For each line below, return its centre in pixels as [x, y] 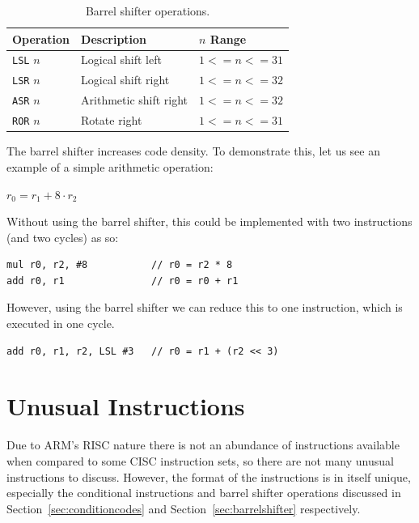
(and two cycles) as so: [63, 237]
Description [114, 38]
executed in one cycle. [61, 323]
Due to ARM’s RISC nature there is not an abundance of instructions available [203, 445]
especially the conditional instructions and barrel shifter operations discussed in [204, 493]
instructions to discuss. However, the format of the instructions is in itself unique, [209, 476]
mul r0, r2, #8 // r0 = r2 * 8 [120, 265]
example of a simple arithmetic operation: [110, 166]
